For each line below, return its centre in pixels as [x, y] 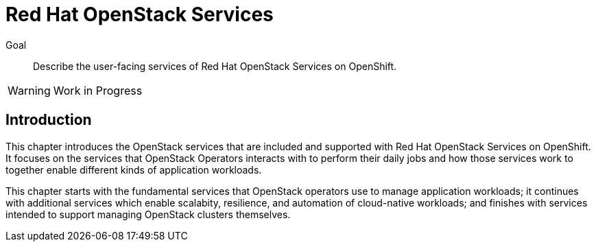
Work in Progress [98, 90]
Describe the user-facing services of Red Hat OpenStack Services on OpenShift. [215, 66]
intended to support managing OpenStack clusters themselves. [148, 214]
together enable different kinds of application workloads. [134, 169]
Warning [29, 90]
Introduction [49, 120]
